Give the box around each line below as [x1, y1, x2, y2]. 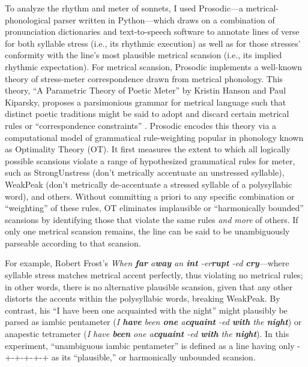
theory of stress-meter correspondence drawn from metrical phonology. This [5, 72, 283, 85]
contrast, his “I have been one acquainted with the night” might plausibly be [5, 303, 288, 316]
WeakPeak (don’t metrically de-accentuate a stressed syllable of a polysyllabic [5, 178, 292, 190]
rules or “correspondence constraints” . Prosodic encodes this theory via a [5, 119, 277, 131]
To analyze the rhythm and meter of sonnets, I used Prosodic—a [5, 2, 243, 14]
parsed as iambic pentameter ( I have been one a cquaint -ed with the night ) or [5, 315, 302, 328]
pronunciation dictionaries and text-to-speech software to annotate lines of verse [5, 25, 300, 38]
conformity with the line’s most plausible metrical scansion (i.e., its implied [5, 49, 282, 61]
